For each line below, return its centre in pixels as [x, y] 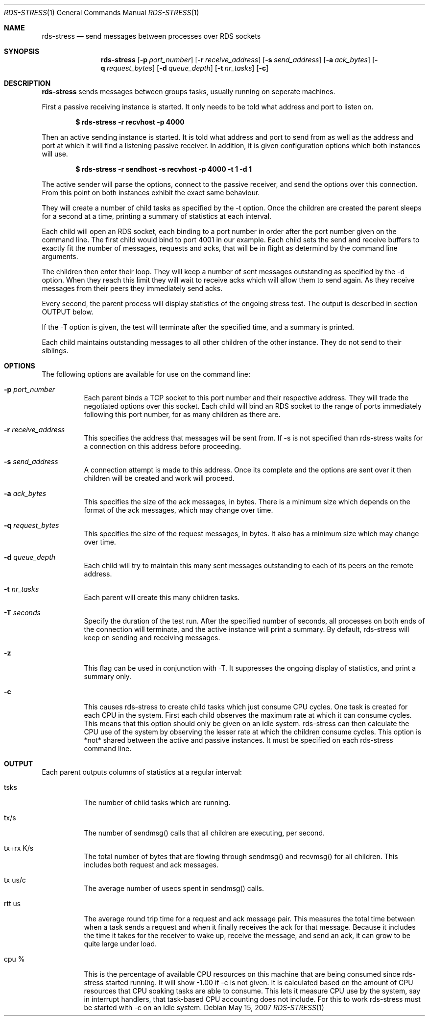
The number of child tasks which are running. [157, 802]
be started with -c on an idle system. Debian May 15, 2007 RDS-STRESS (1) [204, 1007]
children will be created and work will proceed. [159, 478]
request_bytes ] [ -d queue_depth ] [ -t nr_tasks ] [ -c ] [188, 68]
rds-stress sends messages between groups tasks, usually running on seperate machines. [189, 92]
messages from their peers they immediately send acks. [132, 288]
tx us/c [15, 880]
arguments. [60, 256]
